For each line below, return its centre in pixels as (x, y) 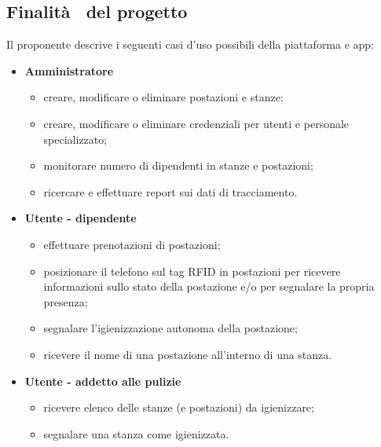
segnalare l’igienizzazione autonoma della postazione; (170, 328)
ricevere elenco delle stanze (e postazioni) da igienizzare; (179, 407)
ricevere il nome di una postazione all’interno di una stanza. (188, 354)
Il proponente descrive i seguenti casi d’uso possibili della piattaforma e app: (190, 44)
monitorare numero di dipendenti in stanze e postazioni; (178, 165)
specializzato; (75, 139)
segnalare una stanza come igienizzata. (136, 433)
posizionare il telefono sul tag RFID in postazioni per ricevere (192, 271)
